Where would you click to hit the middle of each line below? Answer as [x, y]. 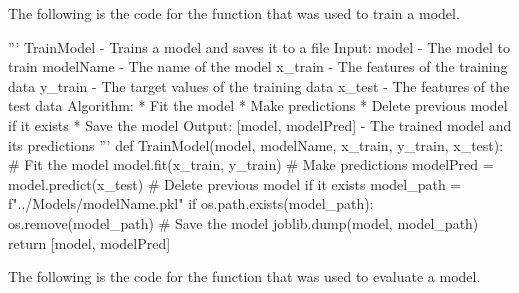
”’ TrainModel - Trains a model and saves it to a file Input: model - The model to [259, 46]
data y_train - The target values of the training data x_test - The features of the [259, 85]
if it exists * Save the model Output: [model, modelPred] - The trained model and [260, 124]
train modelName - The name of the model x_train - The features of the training [258, 66]
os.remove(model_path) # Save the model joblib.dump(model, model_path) [243, 222]
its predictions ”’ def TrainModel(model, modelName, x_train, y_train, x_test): [256, 144]
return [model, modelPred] [89, 242]
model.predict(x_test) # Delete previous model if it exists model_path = [235, 183]
